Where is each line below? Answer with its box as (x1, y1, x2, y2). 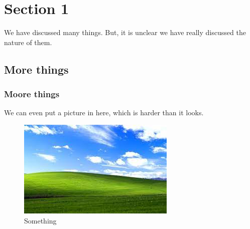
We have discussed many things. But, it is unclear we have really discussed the (4, 27, 246, 38)
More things (4, 61, 69, 77)
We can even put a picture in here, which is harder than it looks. (4, 107, 204, 118)
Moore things (4, 88, 60, 100)
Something (24, 215, 57, 225)
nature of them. (4, 37, 52, 47)
